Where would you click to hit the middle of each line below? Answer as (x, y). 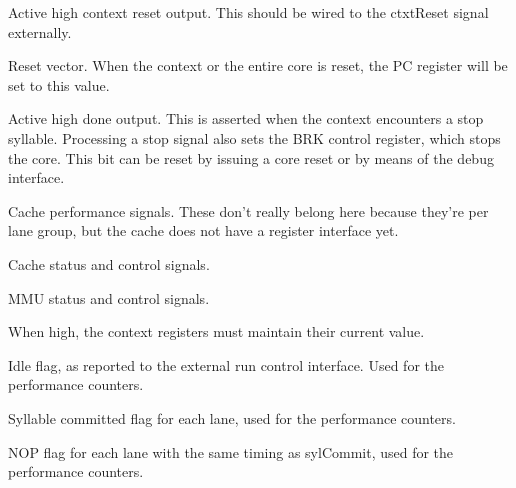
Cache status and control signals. (109, 263)
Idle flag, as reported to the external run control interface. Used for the (226, 364)
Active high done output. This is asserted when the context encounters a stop (246, 118)
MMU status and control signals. (109, 297)
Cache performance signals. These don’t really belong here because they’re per (248, 210)
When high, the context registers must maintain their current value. (216, 331)
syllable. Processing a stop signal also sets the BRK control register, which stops (254, 137)
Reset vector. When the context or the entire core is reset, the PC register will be (258, 65)
